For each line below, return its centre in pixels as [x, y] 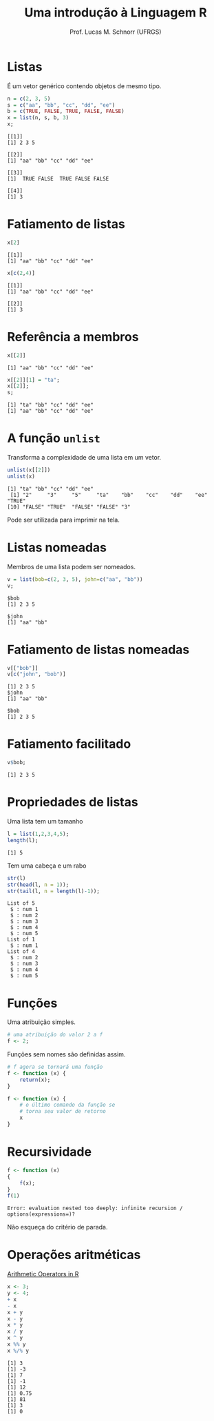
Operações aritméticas [74, 1255]
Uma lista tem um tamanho [45, 821]
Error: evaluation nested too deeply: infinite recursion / [95, 1208]
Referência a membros [73, 337]
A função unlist [54, 438]
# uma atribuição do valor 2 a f [55, 1035]
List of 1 [21, 940]
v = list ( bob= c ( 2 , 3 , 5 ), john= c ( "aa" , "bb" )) [75, 579]
